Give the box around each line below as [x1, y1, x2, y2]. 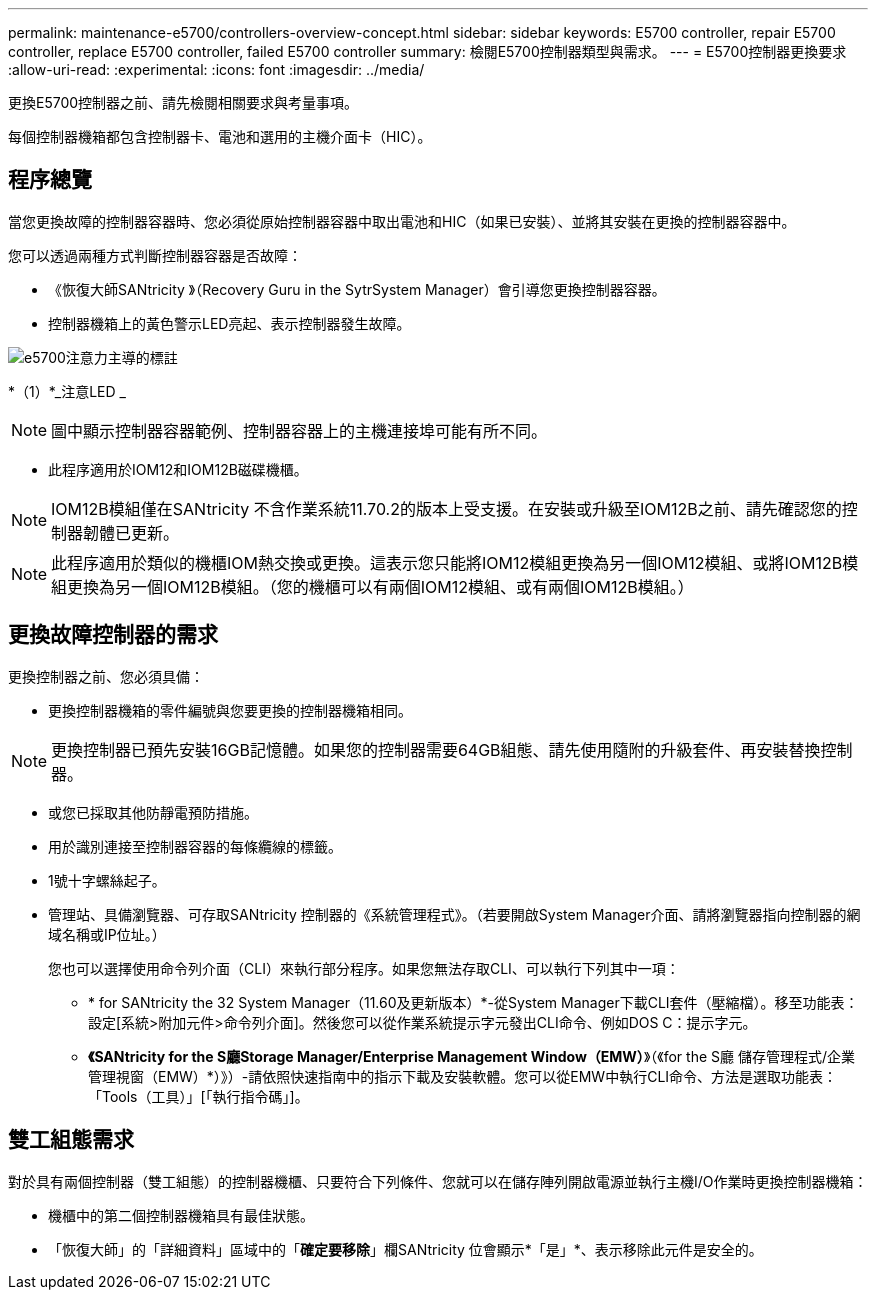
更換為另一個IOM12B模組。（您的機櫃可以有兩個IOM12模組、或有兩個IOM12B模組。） [67, 576, 694, 597]
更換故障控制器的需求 [8, 622, 218, 648]
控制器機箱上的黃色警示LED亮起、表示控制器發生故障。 [48, 314, 411, 332]
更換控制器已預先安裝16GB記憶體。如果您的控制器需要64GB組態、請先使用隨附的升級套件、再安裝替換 [51, 739, 821, 760]
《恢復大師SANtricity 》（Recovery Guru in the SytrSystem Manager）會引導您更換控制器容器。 [48, 280, 666, 298]
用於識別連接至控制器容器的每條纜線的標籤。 [48, 837, 342, 855]
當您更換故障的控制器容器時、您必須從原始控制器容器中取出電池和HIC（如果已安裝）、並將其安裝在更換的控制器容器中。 [8, 212, 796, 230]
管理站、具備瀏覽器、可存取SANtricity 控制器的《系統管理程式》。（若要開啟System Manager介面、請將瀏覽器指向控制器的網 [48, 905, 861, 923]
